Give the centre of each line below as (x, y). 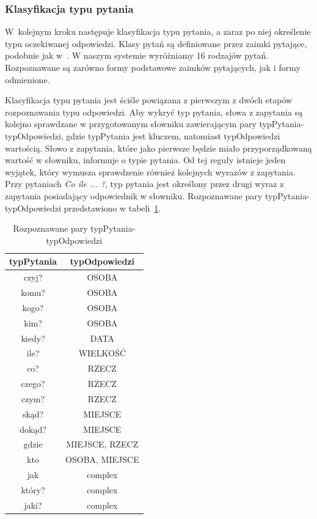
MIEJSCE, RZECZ (102, 444)
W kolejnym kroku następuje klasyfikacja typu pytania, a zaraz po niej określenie (158, 31)
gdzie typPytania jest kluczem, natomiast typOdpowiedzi (173, 135)
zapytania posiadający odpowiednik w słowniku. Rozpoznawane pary (134, 195)
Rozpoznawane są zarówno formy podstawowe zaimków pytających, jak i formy (153, 67)
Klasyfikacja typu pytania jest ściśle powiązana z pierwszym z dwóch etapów (149, 100)
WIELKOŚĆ (102, 353)
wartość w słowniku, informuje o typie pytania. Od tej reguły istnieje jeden (145, 160)
